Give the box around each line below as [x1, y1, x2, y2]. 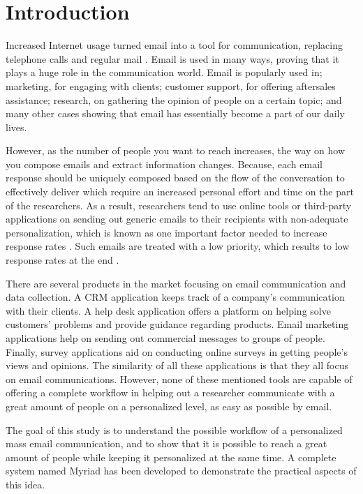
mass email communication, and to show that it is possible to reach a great [6, 436, 327, 451]
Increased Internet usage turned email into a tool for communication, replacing [6, 38, 343, 52]
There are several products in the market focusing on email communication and [6, 276, 346, 290]
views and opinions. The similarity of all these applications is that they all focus [6, 358, 348, 373]
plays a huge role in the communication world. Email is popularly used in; [6, 65, 323, 80]
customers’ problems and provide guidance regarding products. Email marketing [6, 317, 349, 331]
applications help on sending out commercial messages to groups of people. [6, 331, 325, 345]
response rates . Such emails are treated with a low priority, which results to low [6, 239, 350, 253]
